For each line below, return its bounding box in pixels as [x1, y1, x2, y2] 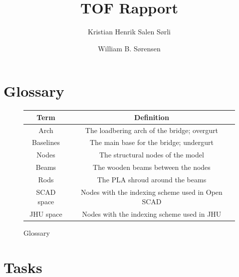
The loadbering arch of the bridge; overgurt [85, 125, 219, 135]
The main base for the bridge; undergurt [89, 137, 214, 147]
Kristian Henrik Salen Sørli [88, 26, 171, 37]
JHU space [29, 209, 62, 219]
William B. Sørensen [98, 43, 161, 53]
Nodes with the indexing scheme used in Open [81, 186, 223, 197]
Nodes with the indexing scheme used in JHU [82, 209, 222, 219]
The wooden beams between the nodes [93, 162, 211, 172]
